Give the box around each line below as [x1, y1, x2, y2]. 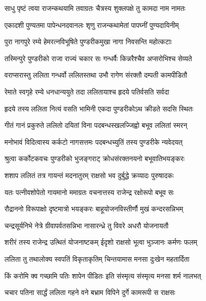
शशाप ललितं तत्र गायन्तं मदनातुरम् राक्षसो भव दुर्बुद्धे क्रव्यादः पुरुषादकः [4, 170, 174, 180]
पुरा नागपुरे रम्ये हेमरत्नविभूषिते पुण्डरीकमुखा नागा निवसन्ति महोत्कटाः [4, 36, 172, 47]
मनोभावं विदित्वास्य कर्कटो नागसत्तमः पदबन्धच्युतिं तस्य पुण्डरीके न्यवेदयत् [4, 136, 183, 147]
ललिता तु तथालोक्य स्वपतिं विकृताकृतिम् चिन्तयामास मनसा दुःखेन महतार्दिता [4, 253, 190, 264]
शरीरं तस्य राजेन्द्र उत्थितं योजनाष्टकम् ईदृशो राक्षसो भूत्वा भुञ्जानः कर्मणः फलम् [4, 237, 198, 247]
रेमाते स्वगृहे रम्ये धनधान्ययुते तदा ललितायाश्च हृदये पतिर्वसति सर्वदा [4, 86, 169, 97]
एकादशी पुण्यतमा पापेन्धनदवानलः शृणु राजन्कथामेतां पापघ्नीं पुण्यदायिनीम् [4, 19, 179, 30]
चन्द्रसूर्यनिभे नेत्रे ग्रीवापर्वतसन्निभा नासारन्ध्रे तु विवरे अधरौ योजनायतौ [4, 220, 169, 230]
